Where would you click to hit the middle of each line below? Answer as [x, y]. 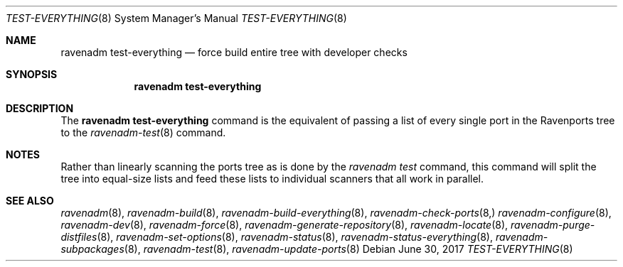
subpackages [92, 249]
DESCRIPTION [40, 108]
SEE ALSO [30, 201]
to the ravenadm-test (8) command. [143, 132]
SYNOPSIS [32, 74]
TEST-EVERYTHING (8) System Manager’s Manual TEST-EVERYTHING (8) [176, 18]
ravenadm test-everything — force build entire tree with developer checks [234, 52]
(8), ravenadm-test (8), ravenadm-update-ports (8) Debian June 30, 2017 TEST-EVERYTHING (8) [348, 249]
